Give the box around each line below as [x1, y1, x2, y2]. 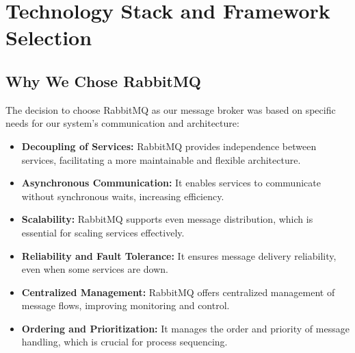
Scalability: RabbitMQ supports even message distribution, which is [21, 212, 313, 226]
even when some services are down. [21, 262, 168, 276]
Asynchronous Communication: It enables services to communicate [21, 175, 321, 190]
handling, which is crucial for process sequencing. [21, 334, 228, 349]
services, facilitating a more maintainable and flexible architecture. [21, 152, 301, 167]
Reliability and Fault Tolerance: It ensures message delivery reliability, [21, 248, 337, 263]
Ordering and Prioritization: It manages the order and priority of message [21, 321, 350, 335]
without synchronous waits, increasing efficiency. [21, 188, 224, 203]
